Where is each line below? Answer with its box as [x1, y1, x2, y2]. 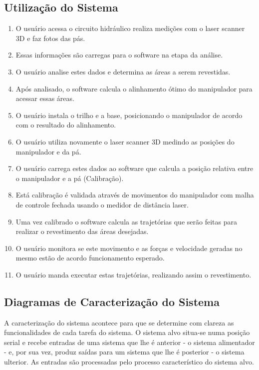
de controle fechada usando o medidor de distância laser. [15, 199, 189, 209]
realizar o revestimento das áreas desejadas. [15, 226, 149, 236]
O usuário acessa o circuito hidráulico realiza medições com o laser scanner [15, 23, 245, 33]
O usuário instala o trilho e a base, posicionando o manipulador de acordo [15, 109, 243, 120]
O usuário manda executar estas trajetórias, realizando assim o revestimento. [15, 269, 252, 279]
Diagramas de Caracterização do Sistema [4, 293, 220, 309]
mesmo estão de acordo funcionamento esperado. [15, 252, 165, 263]
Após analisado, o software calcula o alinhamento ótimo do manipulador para [15, 83, 253, 93]
